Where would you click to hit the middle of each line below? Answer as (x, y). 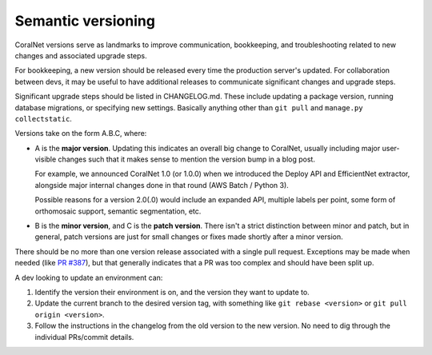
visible (46, 159)
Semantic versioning (85, 21)
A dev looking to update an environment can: (89, 277)
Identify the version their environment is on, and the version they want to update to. (172, 292)
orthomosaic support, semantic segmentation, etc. (118, 211)
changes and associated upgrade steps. (81, 55)
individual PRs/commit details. (84, 337)
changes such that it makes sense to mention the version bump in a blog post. (187, 159)
